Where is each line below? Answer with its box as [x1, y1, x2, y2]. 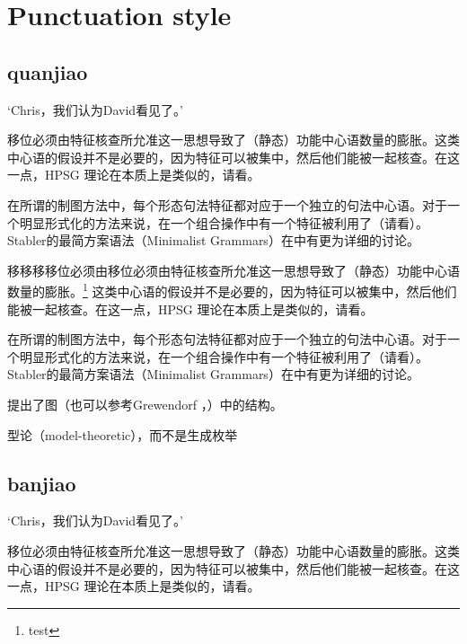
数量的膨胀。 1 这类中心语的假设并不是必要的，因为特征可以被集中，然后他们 [7, 279, 457, 300]
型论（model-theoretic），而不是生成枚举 [7, 425, 238, 444]
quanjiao [7, 57, 88, 85]
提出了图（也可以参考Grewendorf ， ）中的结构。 [7, 394, 283, 413]
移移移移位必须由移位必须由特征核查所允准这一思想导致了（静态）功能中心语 [7, 260, 460, 279]
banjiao [7, 469, 76, 497]
